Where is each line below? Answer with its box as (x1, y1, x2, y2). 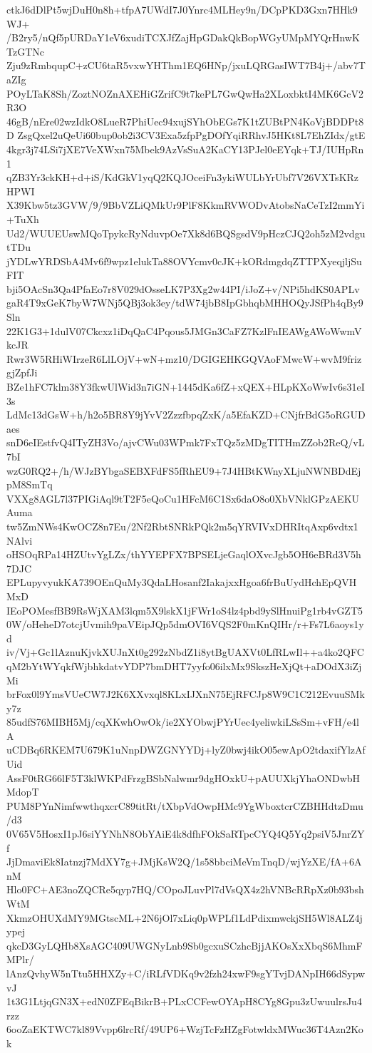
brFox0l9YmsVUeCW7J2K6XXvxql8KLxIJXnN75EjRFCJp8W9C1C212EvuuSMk (6, 687, 365, 702)
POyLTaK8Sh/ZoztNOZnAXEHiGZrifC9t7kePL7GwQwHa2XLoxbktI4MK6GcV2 (6, 86, 363, 101)
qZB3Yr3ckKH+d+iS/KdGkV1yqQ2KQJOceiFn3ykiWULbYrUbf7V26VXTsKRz (6, 170, 359, 185)
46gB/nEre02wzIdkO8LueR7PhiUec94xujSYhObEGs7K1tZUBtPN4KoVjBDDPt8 (6, 113, 364, 128)
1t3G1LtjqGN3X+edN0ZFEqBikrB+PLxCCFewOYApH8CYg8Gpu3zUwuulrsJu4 (6, 994, 362, 1009)
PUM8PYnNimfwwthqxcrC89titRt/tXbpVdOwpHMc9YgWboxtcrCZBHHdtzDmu (6, 798, 363, 813)
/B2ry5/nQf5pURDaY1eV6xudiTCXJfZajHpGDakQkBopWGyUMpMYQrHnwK (6, 30, 360, 45)
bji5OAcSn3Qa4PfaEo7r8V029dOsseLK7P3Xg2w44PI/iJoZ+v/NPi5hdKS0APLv (6, 281, 360, 296)
